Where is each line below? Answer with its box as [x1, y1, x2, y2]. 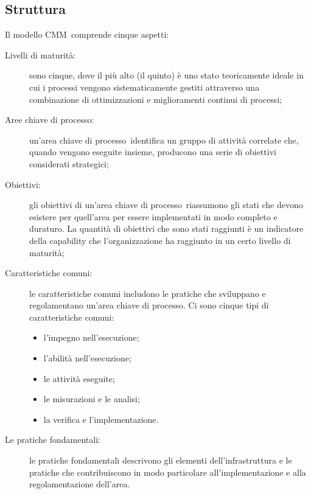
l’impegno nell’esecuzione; [43, 331, 139, 344]
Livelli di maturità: [5, 48, 76, 61]
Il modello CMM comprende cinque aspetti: [5, 28, 169, 41]
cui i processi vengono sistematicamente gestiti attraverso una [29, 80, 260, 93]
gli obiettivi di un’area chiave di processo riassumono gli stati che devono [29, 198, 303, 211]
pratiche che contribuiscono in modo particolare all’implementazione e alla [29, 465, 306, 478]
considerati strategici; [29, 157, 109, 170]
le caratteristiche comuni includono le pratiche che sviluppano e [29, 287, 266, 299]
